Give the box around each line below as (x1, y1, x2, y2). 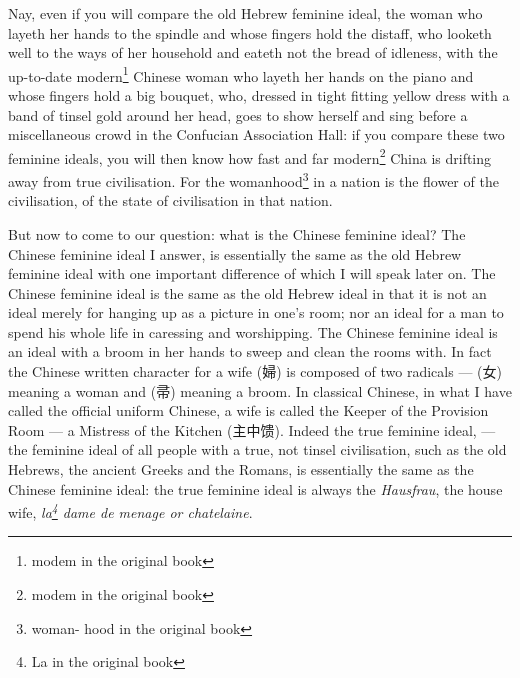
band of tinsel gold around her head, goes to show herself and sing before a (8, 104, 468, 125)
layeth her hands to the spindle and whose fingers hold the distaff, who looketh (8, 22, 492, 43)
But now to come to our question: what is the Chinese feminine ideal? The (8, 223, 466, 244)
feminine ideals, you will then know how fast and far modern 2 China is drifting (8, 144, 492, 168)
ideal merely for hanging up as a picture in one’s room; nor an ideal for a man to (8, 302, 504, 323)
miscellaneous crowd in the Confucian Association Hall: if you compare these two (8, 124, 505, 145)
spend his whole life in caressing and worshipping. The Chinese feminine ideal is (8, 321, 498, 342)
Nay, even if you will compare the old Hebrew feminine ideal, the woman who (8, 3, 483, 23)
